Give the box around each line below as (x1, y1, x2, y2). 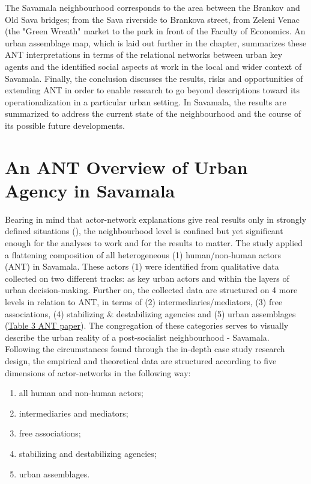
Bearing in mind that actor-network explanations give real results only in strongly (5, 213, 307, 225)
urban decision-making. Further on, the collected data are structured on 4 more (5, 284, 298, 296)
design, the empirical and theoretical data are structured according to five (5, 354, 277, 367)
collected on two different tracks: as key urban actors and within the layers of (5, 271, 289, 284)
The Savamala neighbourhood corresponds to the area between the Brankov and (5, 1, 300, 13)
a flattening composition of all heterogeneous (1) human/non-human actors (5, 248, 281, 261)
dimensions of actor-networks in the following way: (5, 366, 191, 379)
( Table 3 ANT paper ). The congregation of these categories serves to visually (5, 319, 289, 332)
